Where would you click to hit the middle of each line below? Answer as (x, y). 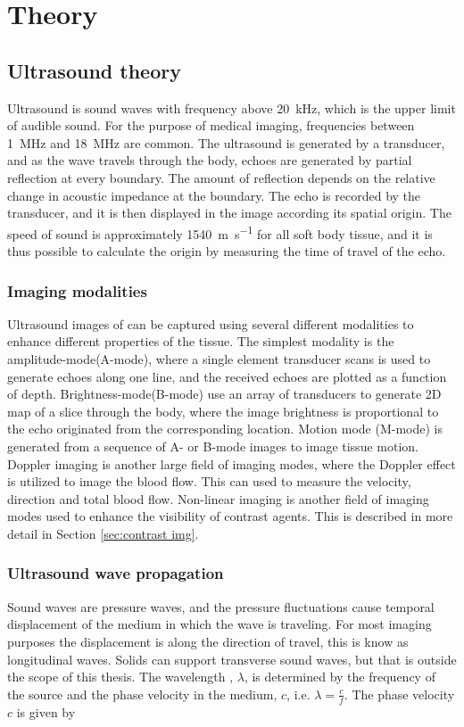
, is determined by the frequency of (340, 677)
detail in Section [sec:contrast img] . (103, 533)
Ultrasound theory (94, 70)
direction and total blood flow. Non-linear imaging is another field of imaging (218, 498)
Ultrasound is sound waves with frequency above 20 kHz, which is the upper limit (232, 107)
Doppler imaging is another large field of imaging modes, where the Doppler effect (232, 463)
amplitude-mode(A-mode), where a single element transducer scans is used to (219, 358)
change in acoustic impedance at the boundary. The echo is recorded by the (214, 195)
